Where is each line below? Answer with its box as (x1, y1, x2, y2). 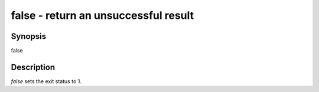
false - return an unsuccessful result (11, 9, 194, 22)
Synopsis (11, 31, 47, 41)
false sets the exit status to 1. (11, 77, 82, 85)
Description (11, 62, 56, 72)
